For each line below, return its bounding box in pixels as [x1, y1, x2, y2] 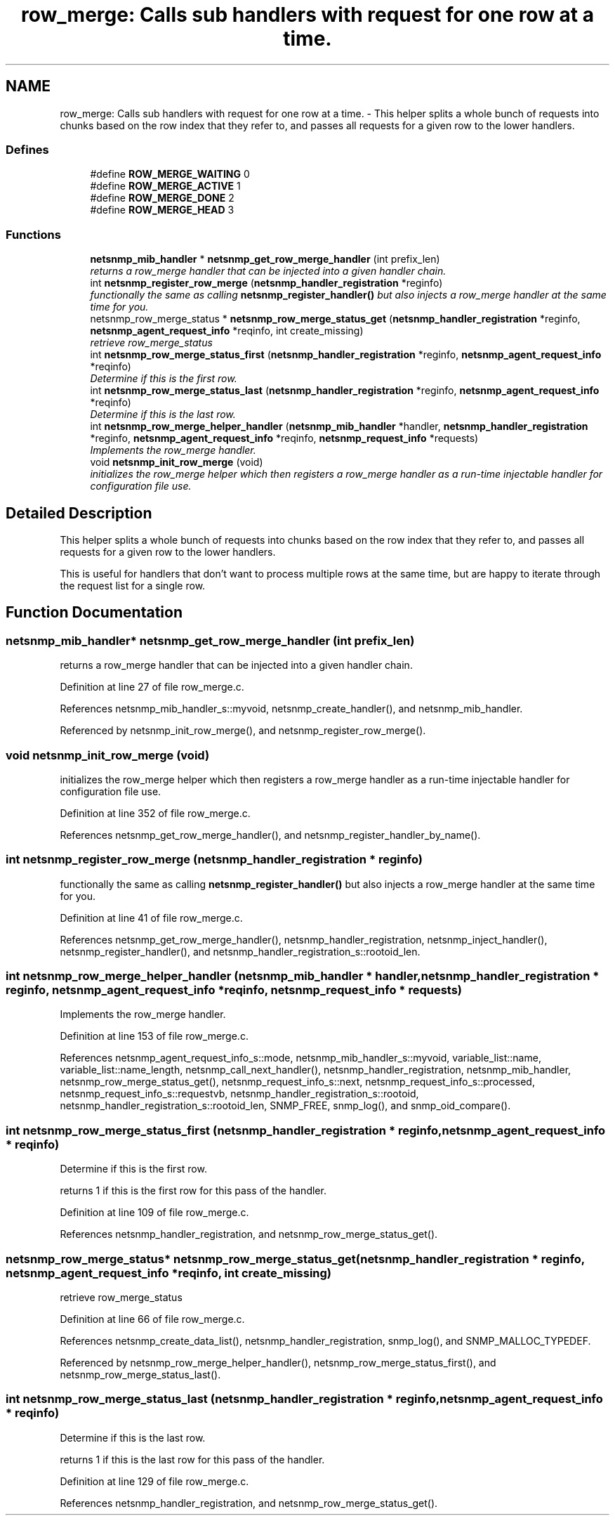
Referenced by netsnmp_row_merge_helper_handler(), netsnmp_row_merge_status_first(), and [60, 1356, 496, 1369]
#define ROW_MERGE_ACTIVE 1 [90, 180, 241, 192]
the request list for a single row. [60, 579, 206, 592]
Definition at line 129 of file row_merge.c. [60, 1475, 249, 1487]
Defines [6, 142, 49, 157]
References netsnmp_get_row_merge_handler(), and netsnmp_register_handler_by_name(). [60, 828, 481, 841]
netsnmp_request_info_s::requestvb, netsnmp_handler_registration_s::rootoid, [60, 1088, 419, 1100]
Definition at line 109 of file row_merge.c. [60, 1206, 249, 1219]
